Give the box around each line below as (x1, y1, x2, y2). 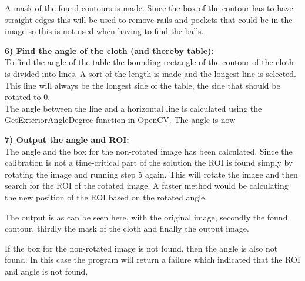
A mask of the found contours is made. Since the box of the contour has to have (5, 2, 293, 14)
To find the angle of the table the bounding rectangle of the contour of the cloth (5, 56, 294, 68)
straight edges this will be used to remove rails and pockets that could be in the (5, 13, 293, 25)
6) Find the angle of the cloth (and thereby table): (5, 44, 214, 56)
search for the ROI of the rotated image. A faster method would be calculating (5, 179, 289, 192)
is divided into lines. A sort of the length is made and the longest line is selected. (5, 67, 296, 79)
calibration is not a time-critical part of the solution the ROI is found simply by (5, 156, 293, 169)
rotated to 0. (5, 91, 51, 103)
